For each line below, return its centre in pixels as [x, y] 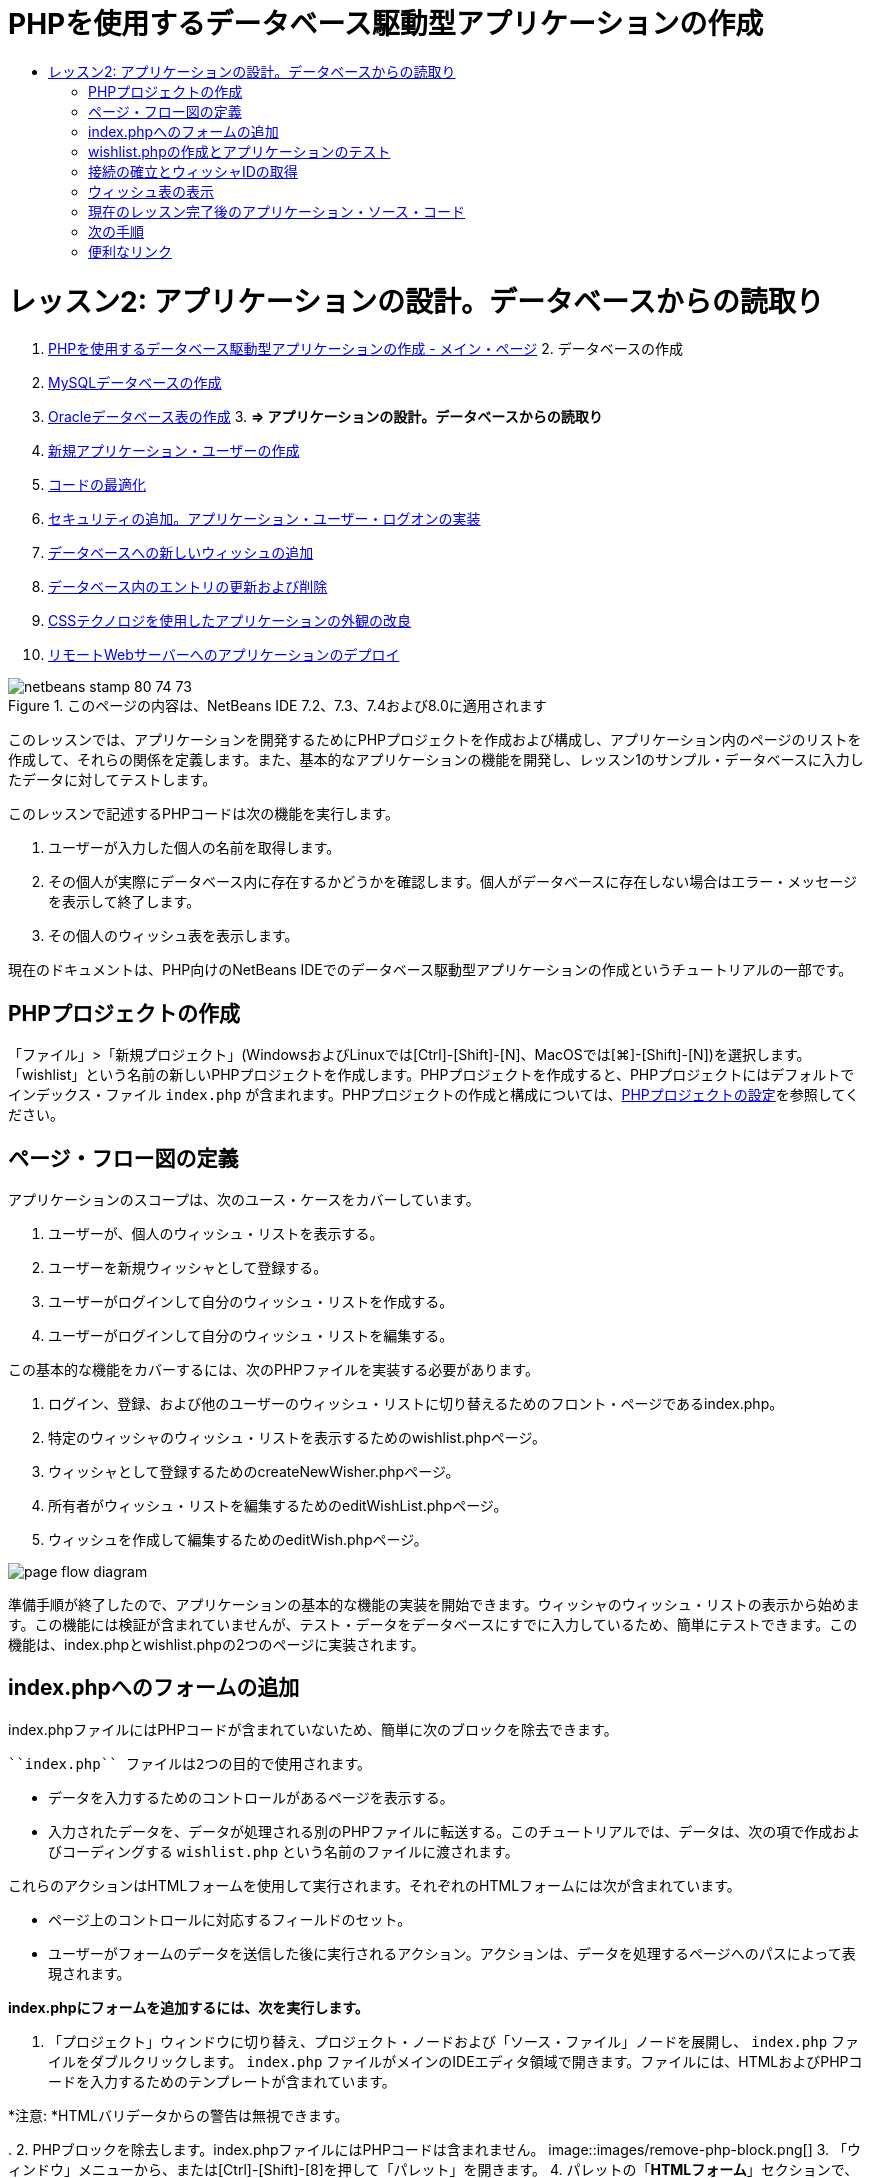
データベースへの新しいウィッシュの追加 [181, 553]
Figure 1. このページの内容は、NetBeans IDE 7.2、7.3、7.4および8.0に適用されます [277, 706]
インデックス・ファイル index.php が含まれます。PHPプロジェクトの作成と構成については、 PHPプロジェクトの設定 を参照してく [433, 1095]
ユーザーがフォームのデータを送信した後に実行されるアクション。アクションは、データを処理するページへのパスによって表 [452, 1953]
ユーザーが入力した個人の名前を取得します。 [194, 848]
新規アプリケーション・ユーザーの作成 [174, 451]
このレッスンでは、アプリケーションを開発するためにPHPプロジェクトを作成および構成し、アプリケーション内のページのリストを [435, 740]
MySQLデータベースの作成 [135, 383]
